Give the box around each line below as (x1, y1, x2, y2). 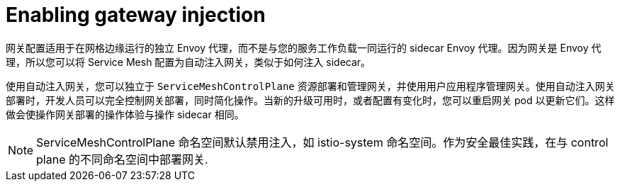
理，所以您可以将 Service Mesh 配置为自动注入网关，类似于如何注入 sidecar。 (6, 55, 371, 68)
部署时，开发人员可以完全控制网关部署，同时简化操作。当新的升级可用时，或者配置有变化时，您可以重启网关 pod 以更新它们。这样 (6, 93, 615, 106)
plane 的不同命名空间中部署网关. (36, 152, 208, 166)
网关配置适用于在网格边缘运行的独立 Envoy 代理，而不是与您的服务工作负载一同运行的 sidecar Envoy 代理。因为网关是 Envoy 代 (6, 41, 602, 54)
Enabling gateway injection (6, 3, 266, 27)
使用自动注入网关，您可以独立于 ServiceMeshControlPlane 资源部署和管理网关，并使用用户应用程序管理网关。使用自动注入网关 (6, 79, 615, 92)
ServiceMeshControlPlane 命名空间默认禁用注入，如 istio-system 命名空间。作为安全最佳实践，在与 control (36, 135, 609, 149)
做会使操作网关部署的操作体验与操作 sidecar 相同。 (6, 108, 244, 120)
